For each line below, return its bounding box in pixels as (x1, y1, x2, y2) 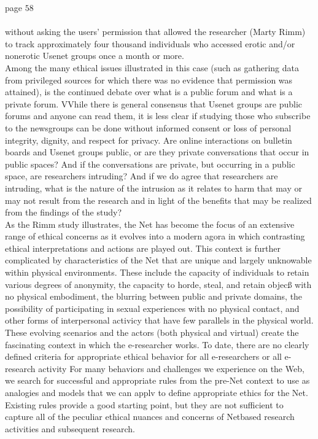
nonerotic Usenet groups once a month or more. (5, 49, 184, 62)
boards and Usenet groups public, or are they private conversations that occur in (5, 146, 309, 158)
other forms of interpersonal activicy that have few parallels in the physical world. (5, 314, 314, 327)
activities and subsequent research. (5, 422, 135, 435)
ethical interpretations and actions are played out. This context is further (5, 241, 281, 254)
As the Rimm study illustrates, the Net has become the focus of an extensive (5, 217, 295, 230)
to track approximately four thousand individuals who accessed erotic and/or (5, 37, 295, 50)
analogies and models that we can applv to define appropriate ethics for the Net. (5, 386, 308, 398)
